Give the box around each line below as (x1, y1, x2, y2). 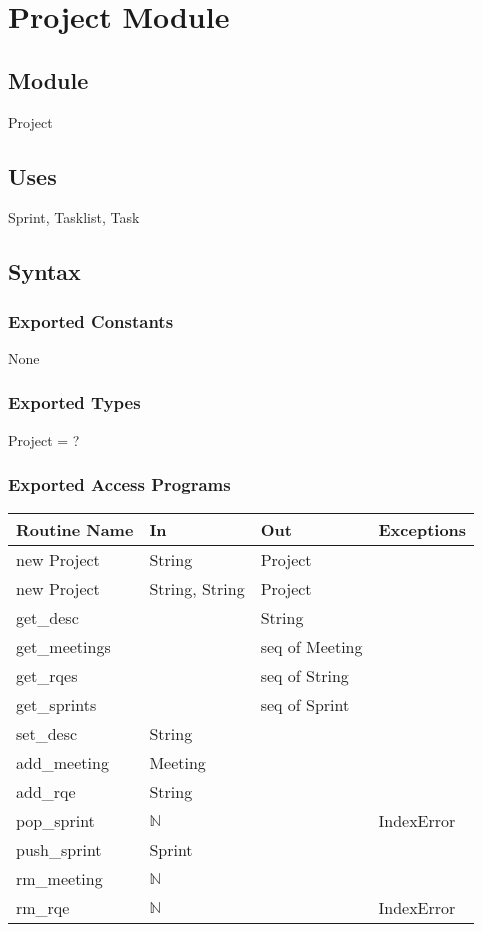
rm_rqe (16, 895, 70, 919)
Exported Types (8, 390, 141, 415)
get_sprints (16, 692, 97, 716)
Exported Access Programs (8, 472, 231, 497)
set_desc (16, 721, 78, 745)
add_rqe (16, 779, 76, 803)
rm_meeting (16, 866, 103, 890)
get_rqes (16, 663, 78, 687)
